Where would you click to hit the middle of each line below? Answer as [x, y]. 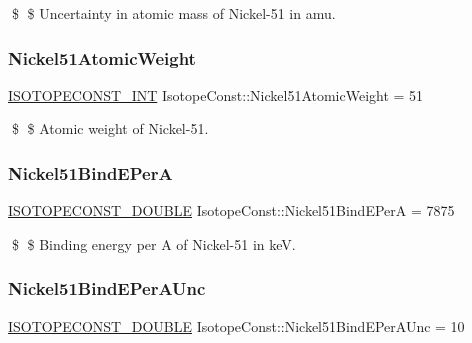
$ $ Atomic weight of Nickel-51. [110, 128]
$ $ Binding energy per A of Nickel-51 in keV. [153, 243]
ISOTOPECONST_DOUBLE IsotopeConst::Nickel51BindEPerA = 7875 [231, 210]
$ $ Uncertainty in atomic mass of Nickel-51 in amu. [173, 13]
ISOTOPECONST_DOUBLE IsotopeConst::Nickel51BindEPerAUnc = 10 [236, 325]
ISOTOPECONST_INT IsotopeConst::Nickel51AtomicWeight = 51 [216, 94]
